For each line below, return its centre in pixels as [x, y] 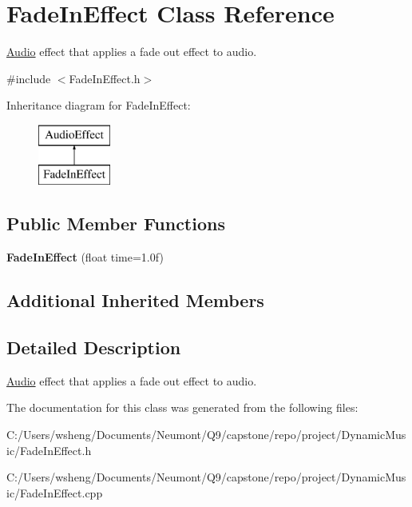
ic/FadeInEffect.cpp [55, 492]
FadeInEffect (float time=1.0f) [85, 257]
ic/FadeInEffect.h [49, 450]
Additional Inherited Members [135, 300]
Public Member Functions [116, 224]
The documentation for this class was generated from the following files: [182, 407]
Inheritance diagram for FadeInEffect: [99, 105]
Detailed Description [94, 347]
